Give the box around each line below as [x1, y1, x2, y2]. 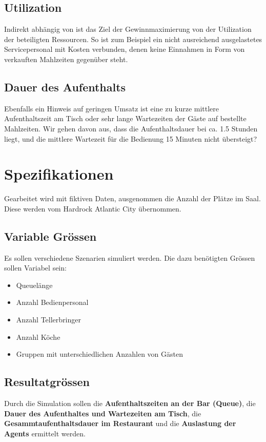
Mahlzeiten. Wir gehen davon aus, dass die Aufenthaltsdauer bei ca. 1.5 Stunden [4, 123, 258, 133]
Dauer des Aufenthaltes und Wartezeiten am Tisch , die [4, 408, 201, 418]
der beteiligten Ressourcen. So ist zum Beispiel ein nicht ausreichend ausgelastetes [4, 33, 262, 44]
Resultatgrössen [4, 374, 90, 390]
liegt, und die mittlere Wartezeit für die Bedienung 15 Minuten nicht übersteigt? [4, 133, 257, 144]
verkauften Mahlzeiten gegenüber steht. [4, 53, 128, 64]
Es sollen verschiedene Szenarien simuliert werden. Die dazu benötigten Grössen [4, 252, 255, 263]
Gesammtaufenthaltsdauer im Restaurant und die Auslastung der [4, 418, 236, 429]
